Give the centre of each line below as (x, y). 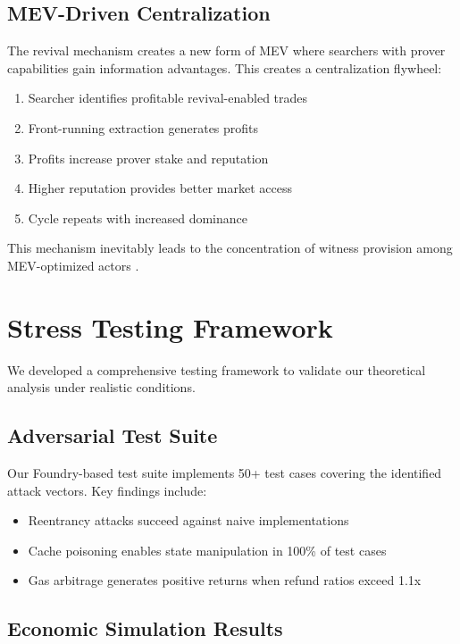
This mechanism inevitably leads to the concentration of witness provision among (230, 248)
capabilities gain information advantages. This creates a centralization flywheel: (225, 67)
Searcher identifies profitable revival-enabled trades (168, 98)
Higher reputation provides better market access (160, 188)
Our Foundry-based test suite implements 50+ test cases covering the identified (225, 473)
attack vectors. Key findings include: (107, 490)
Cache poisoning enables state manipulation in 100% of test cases (207, 550)
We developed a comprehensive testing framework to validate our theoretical (217, 369)
